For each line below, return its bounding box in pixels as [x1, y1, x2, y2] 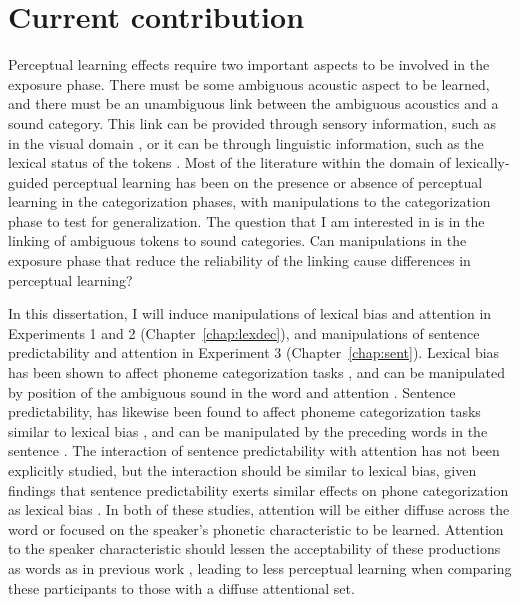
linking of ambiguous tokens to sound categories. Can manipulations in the [8, 230, 467, 251]
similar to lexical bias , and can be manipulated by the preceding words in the [8, 420, 488, 441]
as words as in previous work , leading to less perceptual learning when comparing [8, 557, 512, 578]
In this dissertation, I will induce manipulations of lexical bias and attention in [8, 303, 492, 324]
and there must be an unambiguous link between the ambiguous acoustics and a [8, 93, 499, 114]
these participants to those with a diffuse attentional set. [8, 577, 355, 598]
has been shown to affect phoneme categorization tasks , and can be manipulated [8, 362, 505, 383]
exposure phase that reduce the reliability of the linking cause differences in [8, 250, 471, 271]
